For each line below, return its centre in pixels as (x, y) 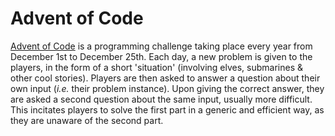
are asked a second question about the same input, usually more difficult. (161, 99)
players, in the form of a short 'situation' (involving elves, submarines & (157, 67)
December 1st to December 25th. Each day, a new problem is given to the (161, 56)
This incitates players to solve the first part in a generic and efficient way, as (167, 109)
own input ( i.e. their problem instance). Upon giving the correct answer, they (167, 88)
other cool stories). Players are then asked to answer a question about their (165, 78)
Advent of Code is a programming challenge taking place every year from (161, 46)
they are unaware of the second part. (87, 120)
